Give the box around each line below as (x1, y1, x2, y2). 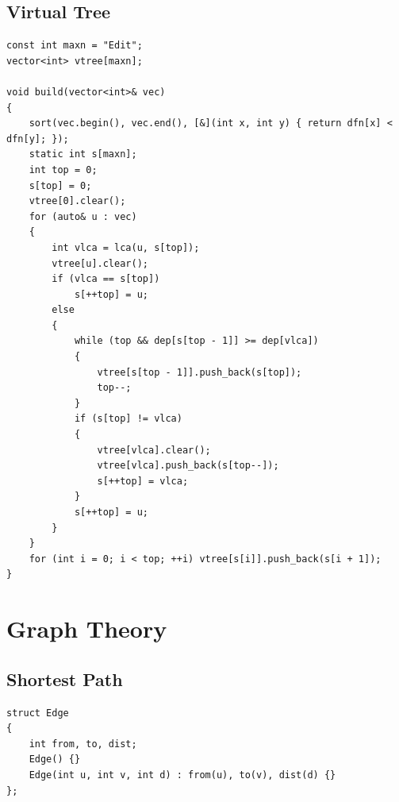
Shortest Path (6, 666, 123, 691)
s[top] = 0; (29, 179, 92, 191)
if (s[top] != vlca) (74, 413, 182, 425)
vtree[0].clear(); (29, 195, 126, 207)
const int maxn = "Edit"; (6, 40, 143, 52)
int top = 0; (29, 164, 98, 175)
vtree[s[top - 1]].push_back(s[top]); (97, 366, 302, 378)
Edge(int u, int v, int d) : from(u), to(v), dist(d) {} (29, 769, 336, 781)
